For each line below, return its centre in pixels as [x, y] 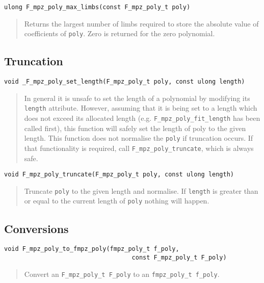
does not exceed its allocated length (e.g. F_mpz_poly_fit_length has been [142, 118]
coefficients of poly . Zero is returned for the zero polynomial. [120, 33]
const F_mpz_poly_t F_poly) [179, 258]
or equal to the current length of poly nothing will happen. [117, 201]
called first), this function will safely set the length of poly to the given [135, 128]
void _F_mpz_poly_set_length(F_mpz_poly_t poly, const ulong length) [125, 82]
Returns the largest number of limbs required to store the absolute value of [141, 23]
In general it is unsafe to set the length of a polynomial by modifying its [137, 98]
